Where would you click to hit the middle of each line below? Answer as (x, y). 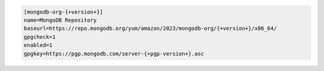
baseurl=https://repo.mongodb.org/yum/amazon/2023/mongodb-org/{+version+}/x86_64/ (150, 29)
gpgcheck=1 (40, 37)
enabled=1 (38, 45)
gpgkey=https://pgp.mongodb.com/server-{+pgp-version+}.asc (114, 53)
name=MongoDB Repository (60, 20)
